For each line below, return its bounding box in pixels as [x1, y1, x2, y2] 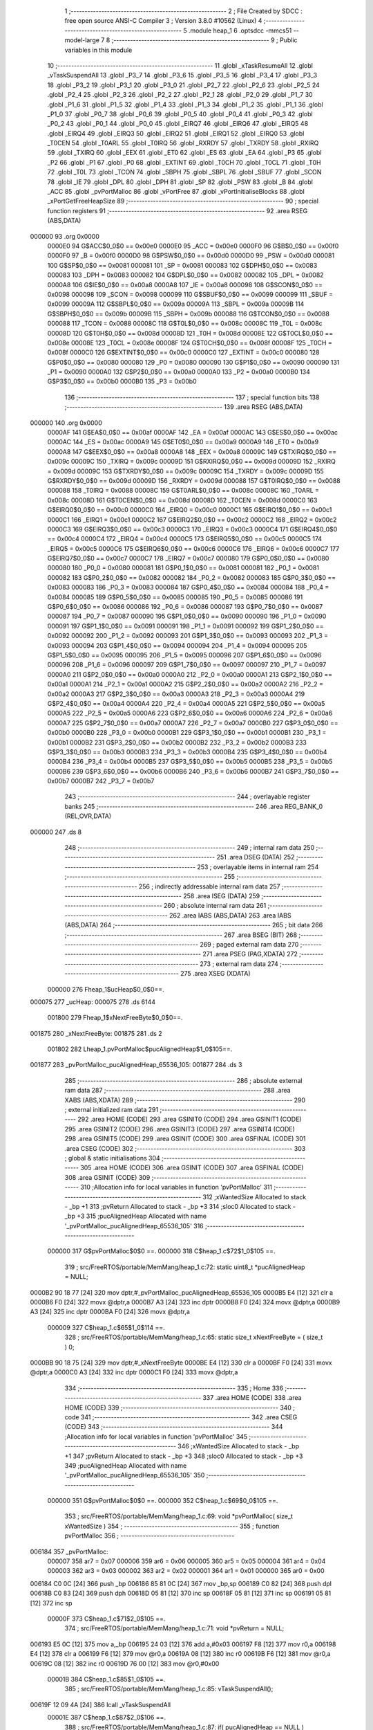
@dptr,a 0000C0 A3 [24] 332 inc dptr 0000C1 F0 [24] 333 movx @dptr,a [30, 1368, 238, 1376]
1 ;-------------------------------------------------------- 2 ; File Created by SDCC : [64, 7, 303, 15]
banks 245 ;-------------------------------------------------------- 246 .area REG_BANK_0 [64, 802, 323, 810]
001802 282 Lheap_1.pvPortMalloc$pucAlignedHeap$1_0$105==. [47, 1045, 233, 1053]
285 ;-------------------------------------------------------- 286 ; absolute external [64, 1076, 303, 1084]
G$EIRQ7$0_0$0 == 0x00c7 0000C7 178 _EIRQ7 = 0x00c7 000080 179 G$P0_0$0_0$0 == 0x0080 [47, 554, 329, 563]
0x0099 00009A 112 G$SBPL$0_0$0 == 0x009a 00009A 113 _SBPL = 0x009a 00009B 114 [47, 300, 305, 308]
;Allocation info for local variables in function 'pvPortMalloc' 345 [64, 1432, 248, 1441]
